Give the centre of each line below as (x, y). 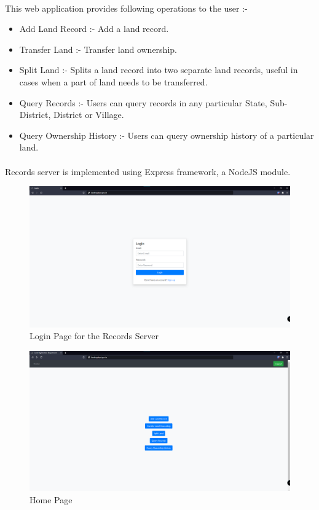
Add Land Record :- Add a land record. (94, 29)
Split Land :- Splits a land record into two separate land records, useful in (159, 70)
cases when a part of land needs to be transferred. (113, 81)
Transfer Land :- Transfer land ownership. (98, 49)
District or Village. (89, 115)
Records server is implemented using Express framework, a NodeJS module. (148, 171)
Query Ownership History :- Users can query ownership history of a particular (167, 135)
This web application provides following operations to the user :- (126, 8)
